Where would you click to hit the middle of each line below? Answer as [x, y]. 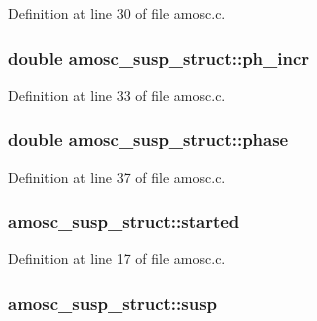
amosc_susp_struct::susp [113, 302]
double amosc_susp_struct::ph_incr [159, 57]
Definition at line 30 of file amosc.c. [117, 13]
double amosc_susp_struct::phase [148, 139]
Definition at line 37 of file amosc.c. [117, 176]
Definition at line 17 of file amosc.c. [117, 258]
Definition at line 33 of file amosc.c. [117, 94]
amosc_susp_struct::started [124, 221]
